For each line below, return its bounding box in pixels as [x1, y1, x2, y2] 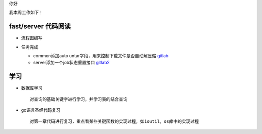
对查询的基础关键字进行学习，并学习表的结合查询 [30, 96, 128, 102]
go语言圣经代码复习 [21, 107, 61, 113]
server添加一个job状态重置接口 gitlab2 [33, 60, 110, 66]
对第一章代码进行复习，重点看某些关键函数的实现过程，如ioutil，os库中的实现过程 [30, 118, 199, 124]
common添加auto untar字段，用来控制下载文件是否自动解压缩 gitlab [33, 53, 169, 59]
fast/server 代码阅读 [9, 22, 71, 31]
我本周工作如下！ [9, 10, 43, 16]
